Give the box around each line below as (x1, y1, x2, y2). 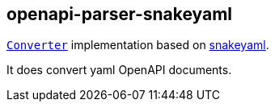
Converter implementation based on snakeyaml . (6, 38, 269, 52)
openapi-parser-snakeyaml (6, 4, 233, 24)
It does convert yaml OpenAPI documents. (6, 63, 232, 77)
